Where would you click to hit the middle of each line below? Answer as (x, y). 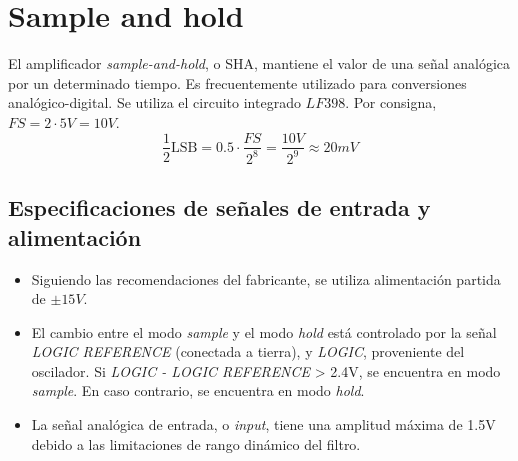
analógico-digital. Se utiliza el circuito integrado (154, 102)
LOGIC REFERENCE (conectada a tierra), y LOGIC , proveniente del (248, 351)
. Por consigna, (391, 102)
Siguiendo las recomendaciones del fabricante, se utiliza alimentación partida (266, 278)
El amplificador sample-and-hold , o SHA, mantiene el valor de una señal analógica (259, 63)
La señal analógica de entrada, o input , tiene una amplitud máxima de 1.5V (263, 424)
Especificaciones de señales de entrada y (219, 207)
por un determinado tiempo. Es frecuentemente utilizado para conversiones (237, 82)
